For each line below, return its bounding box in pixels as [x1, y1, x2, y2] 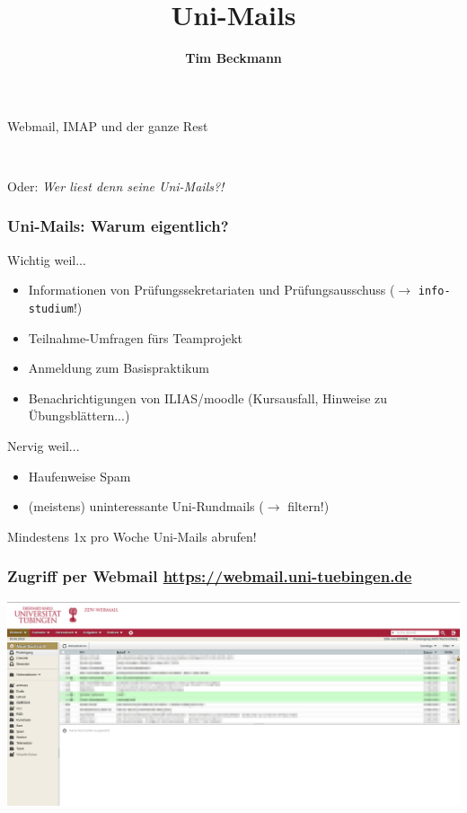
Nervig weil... [7, 437, 80, 455]
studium [28, 302, 74, 315]
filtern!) [287, 497, 330, 516]
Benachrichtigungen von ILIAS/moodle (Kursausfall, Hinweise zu [28, 388, 388, 407]
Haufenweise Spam [28, 466, 131, 485]
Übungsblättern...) [28, 406, 130, 425]
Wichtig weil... [7, 250, 86, 269]
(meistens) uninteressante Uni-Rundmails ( [28, 497, 264, 516]
